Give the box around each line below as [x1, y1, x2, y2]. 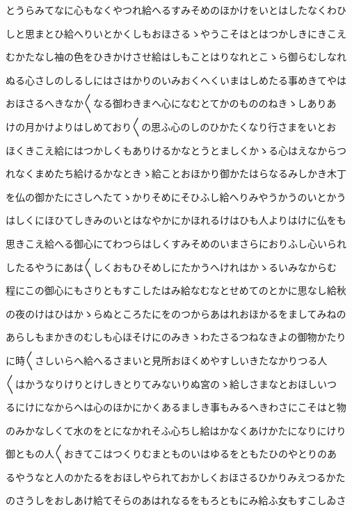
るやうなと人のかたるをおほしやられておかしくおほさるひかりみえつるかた [6, 469, 346, 484]
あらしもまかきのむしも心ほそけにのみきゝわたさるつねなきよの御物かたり [6, 330, 346, 344]
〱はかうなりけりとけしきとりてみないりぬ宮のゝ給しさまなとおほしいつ [6, 376, 337, 391]
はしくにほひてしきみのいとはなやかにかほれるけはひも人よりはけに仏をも [6, 213, 346, 227]
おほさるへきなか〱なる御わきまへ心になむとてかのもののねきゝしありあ [6, 96, 337, 111]
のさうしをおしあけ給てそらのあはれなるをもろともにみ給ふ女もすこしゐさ [6, 493, 346, 508]
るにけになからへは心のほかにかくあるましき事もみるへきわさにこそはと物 [6, 400, 346, 414]
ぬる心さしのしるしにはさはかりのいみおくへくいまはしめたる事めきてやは [6, 72, 346, 87]
